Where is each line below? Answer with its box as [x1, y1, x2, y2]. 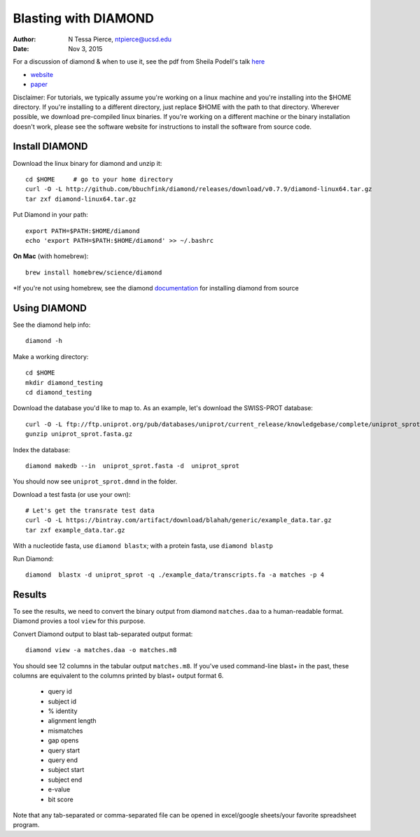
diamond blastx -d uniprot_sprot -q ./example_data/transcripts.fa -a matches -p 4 [25, 571, 325, 579]
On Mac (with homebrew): [13, 252, 89, 260]
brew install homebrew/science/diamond [25, 268, 162, 276]
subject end [48, 775, 83, 784]
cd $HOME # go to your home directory [25, 175, 174, 183]
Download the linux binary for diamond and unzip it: [13, 159, 162, 167]
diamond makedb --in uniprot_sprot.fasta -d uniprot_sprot [25, 462, 239, 470]
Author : [13, 35, 36, 43]
